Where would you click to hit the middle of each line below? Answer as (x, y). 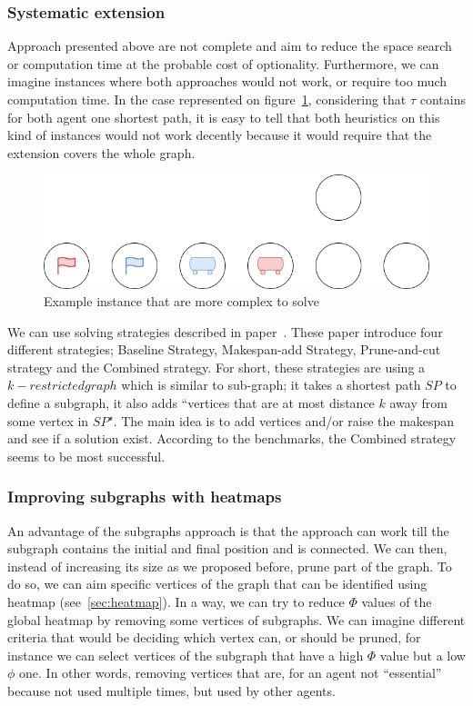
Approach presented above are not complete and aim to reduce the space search (230, 46)
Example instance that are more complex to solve (181, 301)
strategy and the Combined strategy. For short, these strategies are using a (216, 367)
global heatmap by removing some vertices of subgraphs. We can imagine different (236, 619)
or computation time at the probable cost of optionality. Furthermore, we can (223, 63)
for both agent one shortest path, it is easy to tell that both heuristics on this (224, 117)
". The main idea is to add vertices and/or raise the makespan (282, 420)
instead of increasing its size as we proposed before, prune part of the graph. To (230, 566)
